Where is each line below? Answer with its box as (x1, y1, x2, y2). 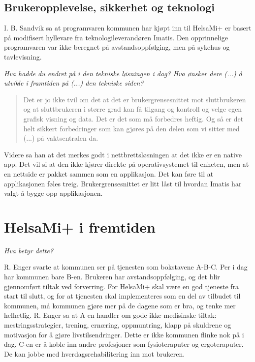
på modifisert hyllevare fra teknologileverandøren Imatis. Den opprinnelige (4, 32, 228, 42)
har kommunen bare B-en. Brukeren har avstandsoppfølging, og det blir (4, 271, 220, 282)
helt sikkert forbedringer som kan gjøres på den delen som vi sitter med (23, 123, 240, 133)
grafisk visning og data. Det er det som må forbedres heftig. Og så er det (23, 113, 244, 123)
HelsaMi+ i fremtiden (4, 216, 156, 237)
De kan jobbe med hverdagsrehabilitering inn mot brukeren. (4, 348, 185, 359)
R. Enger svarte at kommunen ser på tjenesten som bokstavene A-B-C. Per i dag (4, 262, 248, 272)
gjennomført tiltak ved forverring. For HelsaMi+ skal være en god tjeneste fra (4, 281, 239, 291)
